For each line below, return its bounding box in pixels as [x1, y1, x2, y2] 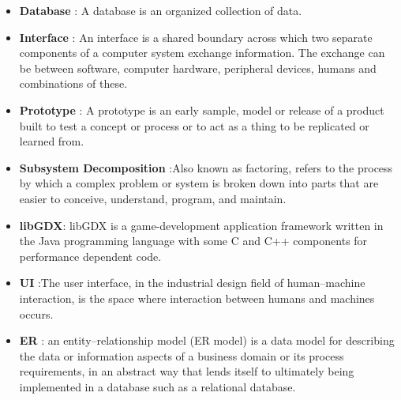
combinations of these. [19, 75, 128, 92]
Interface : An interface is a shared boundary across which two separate [19, 28, 373, 45]
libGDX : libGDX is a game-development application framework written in [19, 217, 384, 233]
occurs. [19, 305, 54, 322]
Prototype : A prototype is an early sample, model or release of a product [19, 101, 384, 118]
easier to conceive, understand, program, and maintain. [19, 190, 287, 206]
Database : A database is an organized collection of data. [19, 2, 302, 18]
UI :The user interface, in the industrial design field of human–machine [19, 274, 365, 291]
